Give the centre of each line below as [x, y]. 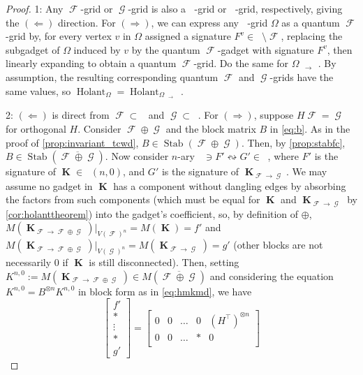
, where [283, 156]
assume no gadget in [49, 185]
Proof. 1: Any [35, 8]
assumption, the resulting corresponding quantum [112, 76]
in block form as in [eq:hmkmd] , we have [165, 291]
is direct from [81, 115]
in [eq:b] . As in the [310, 129]
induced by [97, 49]
